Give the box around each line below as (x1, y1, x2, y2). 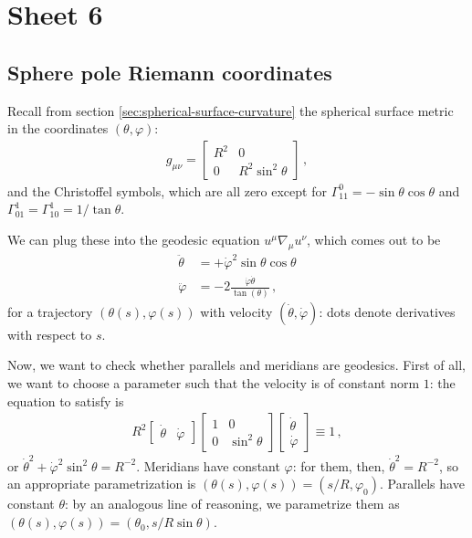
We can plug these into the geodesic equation (7, 229, 260, 248)
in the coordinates (7, 119, 109, 138)
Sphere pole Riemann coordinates (7, 58, 332, 86)
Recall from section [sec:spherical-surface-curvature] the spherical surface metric (7, 100, 454, 120)
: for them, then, (292, 456, 385, 475)
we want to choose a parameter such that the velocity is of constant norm (7, 373, 420, 392)
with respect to (7, 324, 92, 343)
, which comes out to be (307, 229, 441, 248)
